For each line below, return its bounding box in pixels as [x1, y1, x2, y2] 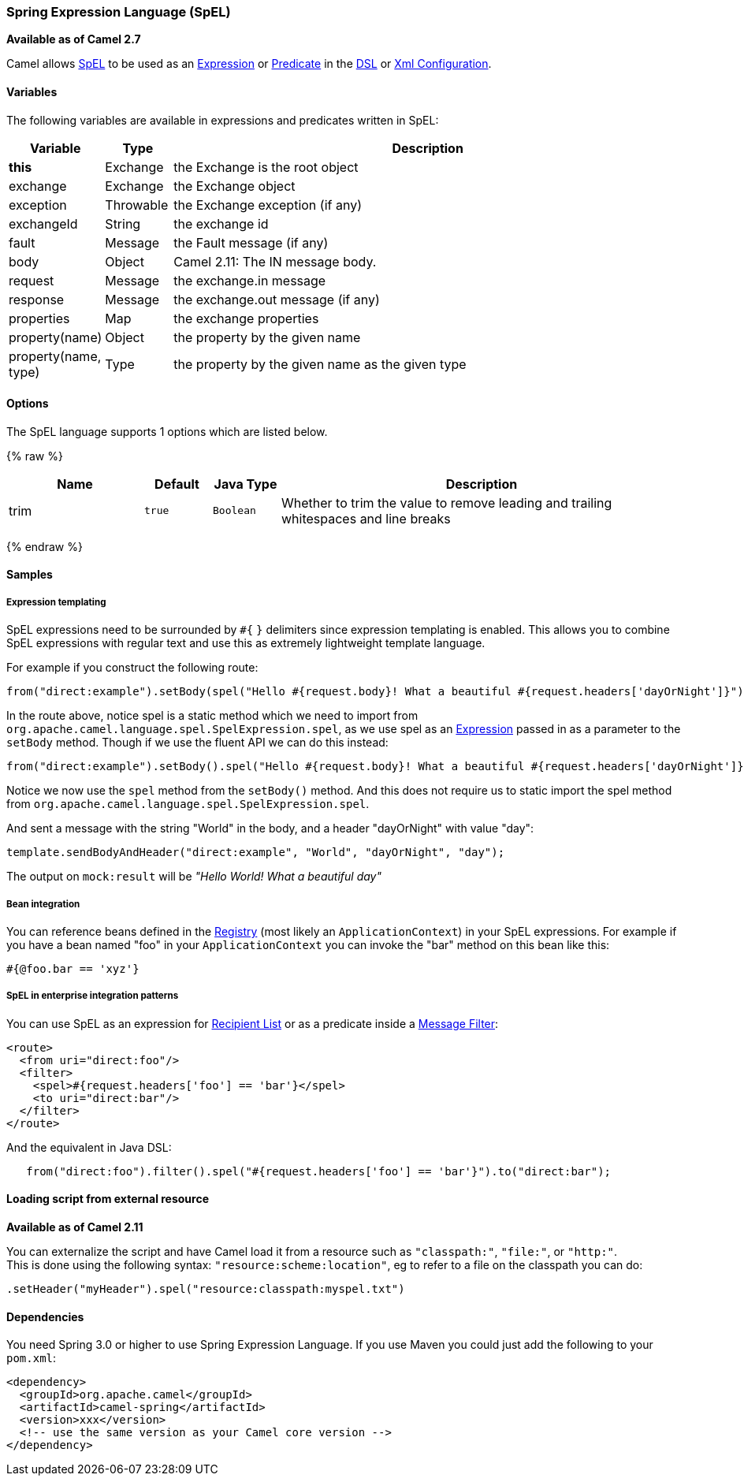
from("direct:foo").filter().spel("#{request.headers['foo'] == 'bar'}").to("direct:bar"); [26, 1164, 612, 1178]
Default [154, 475, 199, 492]
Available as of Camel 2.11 [6, 1219, 143, 1234]
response [9, 291, 65, 307]
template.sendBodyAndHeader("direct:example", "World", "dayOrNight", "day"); [6, 846, 505, 859]
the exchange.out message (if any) [173, 291, 380, 307]
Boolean [213, 505, 256, 517]
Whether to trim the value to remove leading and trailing [281, 494, 612, 511]
